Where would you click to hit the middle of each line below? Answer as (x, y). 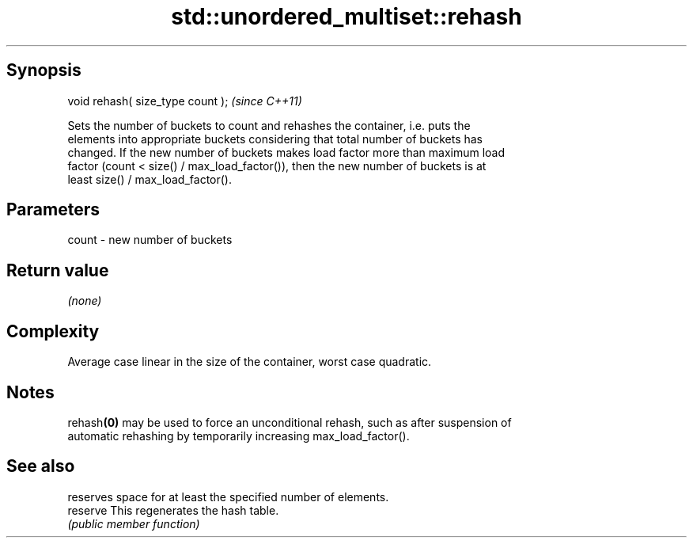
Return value (58, 270)
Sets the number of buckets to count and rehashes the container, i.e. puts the (269, 125)
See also (41, 466)
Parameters (53, 210)
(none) (85, 301)
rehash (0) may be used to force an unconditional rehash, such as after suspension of (290, 422)
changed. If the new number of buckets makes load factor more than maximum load (286, 152)
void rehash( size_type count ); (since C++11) (185, 101)
